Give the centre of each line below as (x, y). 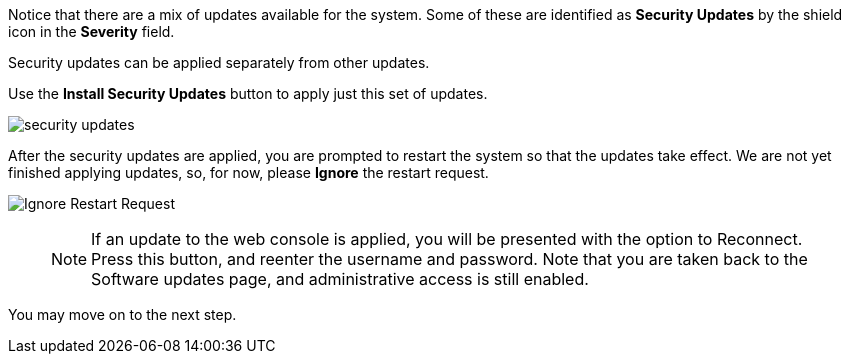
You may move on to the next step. (122, 314)
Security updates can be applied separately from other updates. (219, 62)
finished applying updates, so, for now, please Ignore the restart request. (248, 172)
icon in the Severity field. (91, 31)
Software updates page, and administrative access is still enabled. (340, 279)
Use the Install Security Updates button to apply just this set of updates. (248, 93)
